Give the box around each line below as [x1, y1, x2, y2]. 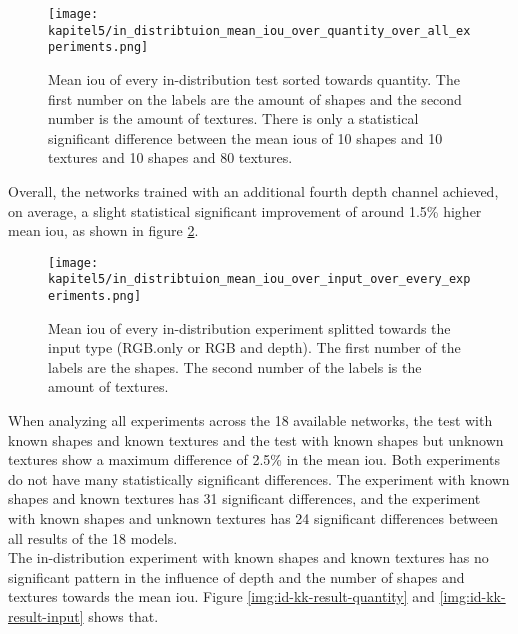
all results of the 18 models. [8, 527, 178, 548]
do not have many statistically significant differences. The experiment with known [8, 468, 510, 489]
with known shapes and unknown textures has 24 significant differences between [8, 508, 499, 529]
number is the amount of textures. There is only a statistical [48, 108, 419, 129]
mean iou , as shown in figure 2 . [8, 220, 199, 241]
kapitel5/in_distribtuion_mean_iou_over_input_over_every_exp [48, 272, 471, 287]
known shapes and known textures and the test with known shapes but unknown [8, 429, 504, 450]
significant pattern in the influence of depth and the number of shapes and [8, 566, 465, 587]
